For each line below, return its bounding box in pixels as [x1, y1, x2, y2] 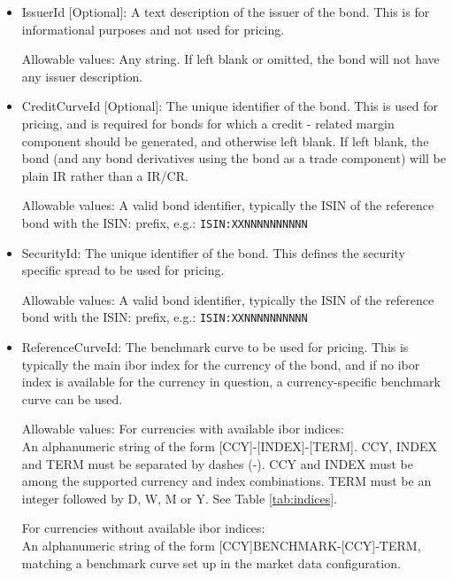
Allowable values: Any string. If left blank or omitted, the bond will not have [21, 50, 440, 68]
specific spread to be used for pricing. [21, 261, 225, 279]
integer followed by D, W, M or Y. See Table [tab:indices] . [21, 488, 338, 507]
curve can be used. [21, 389, 123, 408]
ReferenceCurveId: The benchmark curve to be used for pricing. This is [21, 338, 409, 356]
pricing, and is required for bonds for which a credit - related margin [21, 113, 395, 132]
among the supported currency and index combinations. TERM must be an [21, 472, 432, 490]
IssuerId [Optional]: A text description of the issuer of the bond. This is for [21, 3, 430, 20]
